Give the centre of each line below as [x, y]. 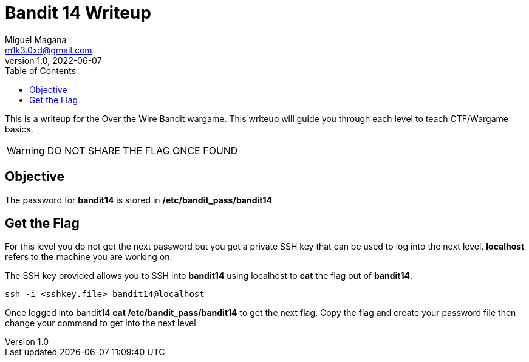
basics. [19, 129]
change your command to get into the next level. [102, 323]
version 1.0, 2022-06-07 [53, 60]
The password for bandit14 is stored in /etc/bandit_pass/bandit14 [138, 200]
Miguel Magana [36, 39]
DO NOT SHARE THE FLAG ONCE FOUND [142, 150]
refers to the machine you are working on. [89, 257]
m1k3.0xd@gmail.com [49, 50]
